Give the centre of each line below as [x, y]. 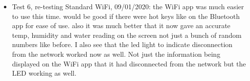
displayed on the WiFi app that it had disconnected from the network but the [129, 63]
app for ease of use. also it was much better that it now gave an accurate [121, 25]
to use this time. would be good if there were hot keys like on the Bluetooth [126, 16]
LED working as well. [44, 73]
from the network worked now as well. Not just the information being [116, 54]
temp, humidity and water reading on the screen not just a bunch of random [127, 35]
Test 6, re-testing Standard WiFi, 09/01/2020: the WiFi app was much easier [128, 6]
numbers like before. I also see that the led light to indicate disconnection [122, 44]
